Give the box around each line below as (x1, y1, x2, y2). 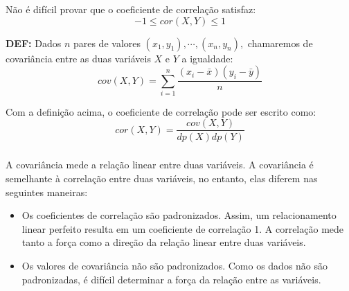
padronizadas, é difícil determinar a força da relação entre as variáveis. (21, 272, 321, 286)
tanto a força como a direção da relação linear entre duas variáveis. (21, 235, 306, 249)
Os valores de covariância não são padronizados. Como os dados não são (21, 258, 328, 273)
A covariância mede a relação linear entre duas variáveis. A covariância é (6, 157, 314, 172)
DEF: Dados (6, 35, 62, 50)
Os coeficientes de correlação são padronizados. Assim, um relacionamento (21, 208, 337, 222)
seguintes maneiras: (6, 184, 88, 199)
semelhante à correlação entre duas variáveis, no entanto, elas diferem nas (6, 171, 318, 186)
